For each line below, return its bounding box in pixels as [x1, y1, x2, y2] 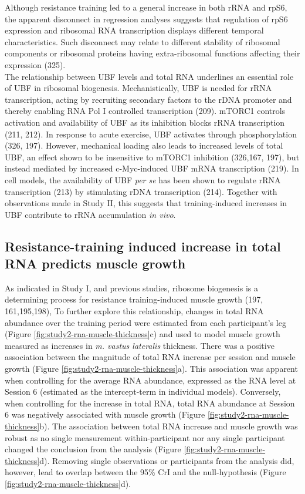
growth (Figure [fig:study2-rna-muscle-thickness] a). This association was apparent [5, 362, 298, 375]
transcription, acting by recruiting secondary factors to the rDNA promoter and [5, 93, 292, 105]
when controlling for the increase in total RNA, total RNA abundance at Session [5, 396, 295, 409]
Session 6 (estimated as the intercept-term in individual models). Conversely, [5, 385, 281, 398]
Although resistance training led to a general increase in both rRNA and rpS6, [5, 1, 287, 13]
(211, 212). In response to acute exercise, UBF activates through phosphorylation [5, 127, 297, 140]
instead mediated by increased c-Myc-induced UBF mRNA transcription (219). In [5, 162, 299, 174]
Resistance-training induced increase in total [5, 237, 281, 255]
